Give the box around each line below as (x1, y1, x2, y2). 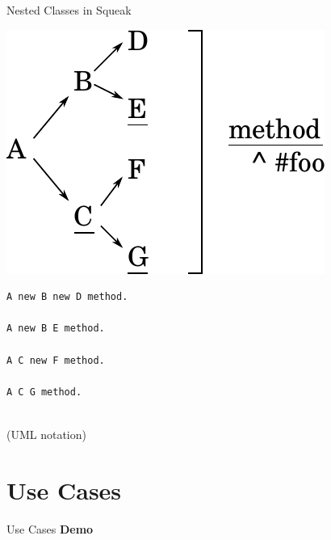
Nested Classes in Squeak (6, 2, 132, 18)
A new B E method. (6, 323, 105, 335)
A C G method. (6, 386, 82, 398)
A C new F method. (6, 354, 105, 366)
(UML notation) (6, 425, 86, 442)
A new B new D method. (6, 291, 128, 303)
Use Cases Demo (6, 520, 94, 537)
